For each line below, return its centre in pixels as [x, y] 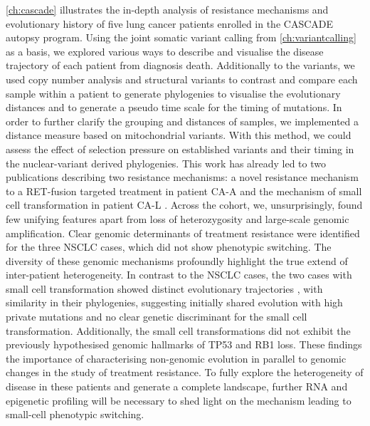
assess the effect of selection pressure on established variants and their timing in [180, 149]
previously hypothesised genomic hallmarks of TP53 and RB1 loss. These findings [184, 344]
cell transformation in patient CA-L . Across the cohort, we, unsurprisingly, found [184, 205]
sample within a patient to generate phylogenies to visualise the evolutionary [173, 93]
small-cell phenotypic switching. [75, 414]
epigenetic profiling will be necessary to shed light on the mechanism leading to [179, 400]
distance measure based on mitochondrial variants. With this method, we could [179, 135]
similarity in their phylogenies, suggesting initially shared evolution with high [174, 302]
